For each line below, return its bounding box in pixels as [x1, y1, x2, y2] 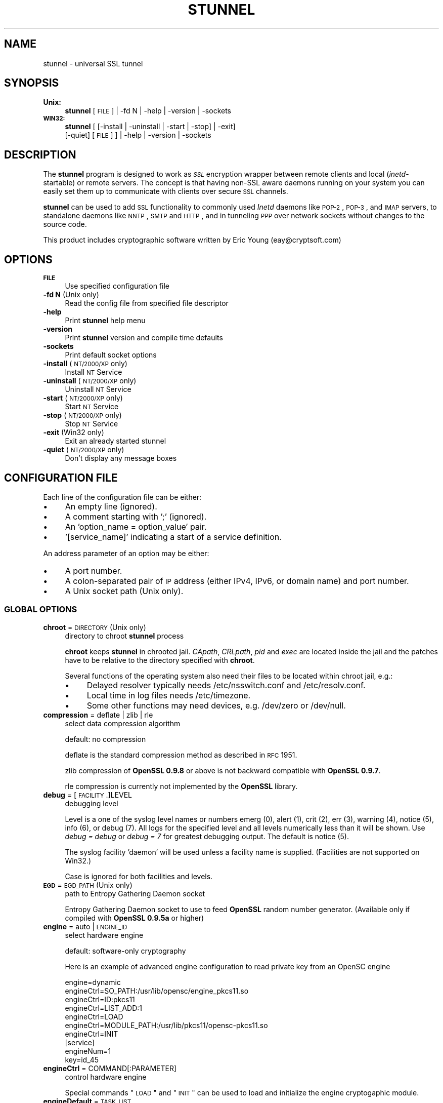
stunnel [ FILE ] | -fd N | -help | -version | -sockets [65, 106, 232, 115]
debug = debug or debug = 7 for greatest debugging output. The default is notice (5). [65, 832, 349, 841]
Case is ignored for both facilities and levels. [65, 872, 213, 881]
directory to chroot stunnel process [65, 631, 184, 640]
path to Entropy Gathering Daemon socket [65, 889, 205, 898]
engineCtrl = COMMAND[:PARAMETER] [43, 1063, 177, 1073]
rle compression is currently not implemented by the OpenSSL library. [65, 781, 298, 791]
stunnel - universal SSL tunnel [43, 59, 143, 68]
